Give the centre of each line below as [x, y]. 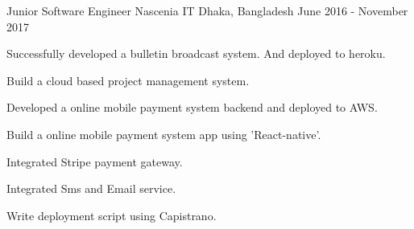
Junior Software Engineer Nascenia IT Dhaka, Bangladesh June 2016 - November [207, 10]
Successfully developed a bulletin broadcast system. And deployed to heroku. [196, 53]
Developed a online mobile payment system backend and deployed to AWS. [192, 107]
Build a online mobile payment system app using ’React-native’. [164, 134]
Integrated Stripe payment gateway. [95, 161]
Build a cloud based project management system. [128, 80]
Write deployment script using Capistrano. [112, 215]
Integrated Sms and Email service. [91, 188]
